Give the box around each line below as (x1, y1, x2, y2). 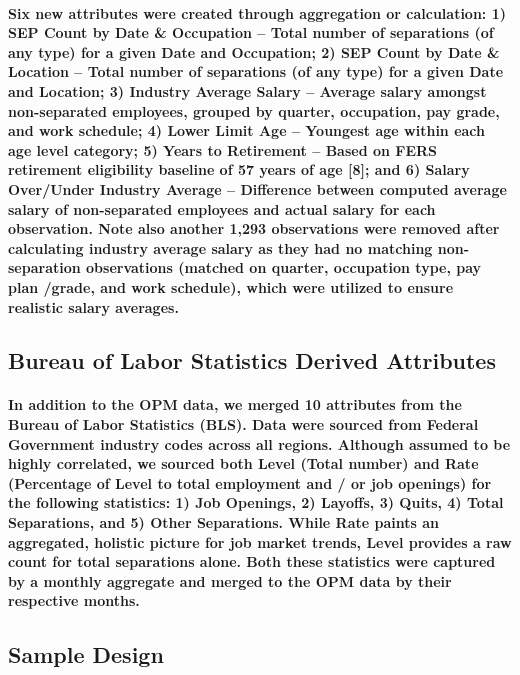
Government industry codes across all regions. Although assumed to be (8, 433, 511, 454)
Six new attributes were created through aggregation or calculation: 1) (8, 2, 506, 23)
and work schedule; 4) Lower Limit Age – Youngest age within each (8, 120, 486, 141)
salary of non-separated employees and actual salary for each (8, 198, 436, 219)
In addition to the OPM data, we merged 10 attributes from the (8, 394, 462, 415)
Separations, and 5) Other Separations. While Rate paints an (8, 512, 440, 533)
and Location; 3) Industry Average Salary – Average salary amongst (8, 80, 487, 101)
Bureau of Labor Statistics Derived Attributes (8, 345, 496, 376)
